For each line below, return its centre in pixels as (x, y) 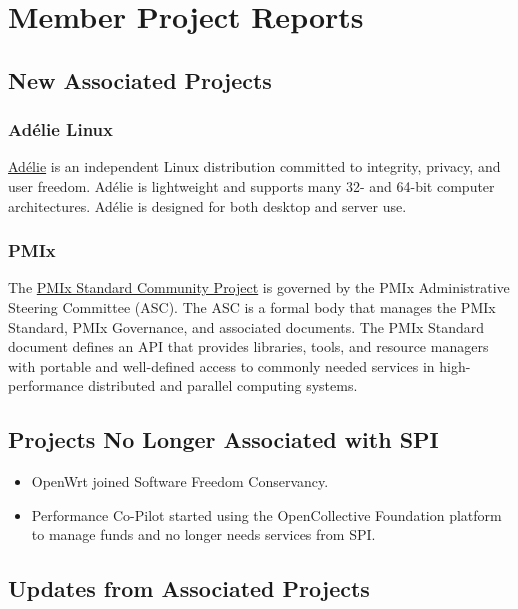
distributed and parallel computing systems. (223, 385)
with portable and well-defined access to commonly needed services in (221, 365)
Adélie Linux (60, 129)
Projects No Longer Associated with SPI (223, 439)
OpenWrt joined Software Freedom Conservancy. (180, 481)
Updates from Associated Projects (189, 588)
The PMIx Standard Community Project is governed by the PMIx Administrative (259, 287)
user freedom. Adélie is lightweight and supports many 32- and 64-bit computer (251, 185)
